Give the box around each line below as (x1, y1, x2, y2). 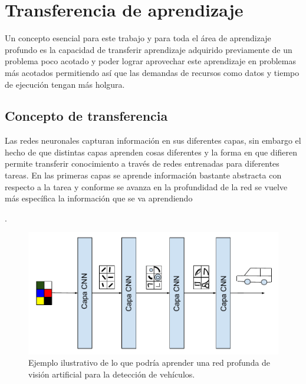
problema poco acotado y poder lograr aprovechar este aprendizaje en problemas (5, 55, 296, 67)
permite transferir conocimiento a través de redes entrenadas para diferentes (5, 157, 279, 170)
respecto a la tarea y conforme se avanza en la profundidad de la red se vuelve (5, 180, 288, 193)
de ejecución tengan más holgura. (5, 78, 125, 90)
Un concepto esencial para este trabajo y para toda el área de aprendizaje (5, 32, 271, 44)
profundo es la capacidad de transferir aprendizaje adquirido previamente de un (5, 43, 292, 55)
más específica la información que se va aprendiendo (5, 192, 193, 204)
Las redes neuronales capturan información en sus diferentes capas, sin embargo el (5, 134, 301, 147)
